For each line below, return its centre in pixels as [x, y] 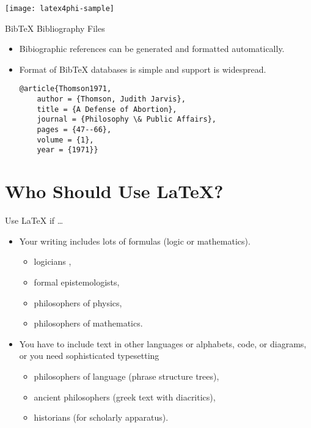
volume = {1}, [65, 140]
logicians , [53, 261]
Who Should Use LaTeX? [114, 191]
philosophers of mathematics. [88, 323]
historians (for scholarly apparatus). [101, 417]
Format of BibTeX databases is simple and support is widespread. [143, 69]
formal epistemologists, [77, 282]
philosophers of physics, [78, 302]
